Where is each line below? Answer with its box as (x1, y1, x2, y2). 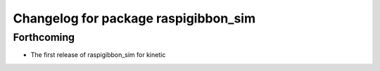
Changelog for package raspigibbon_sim (13, 11, 256, 26)
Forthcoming (13, 31, 75, 44)
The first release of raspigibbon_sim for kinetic (30, 51, 166, 59)
